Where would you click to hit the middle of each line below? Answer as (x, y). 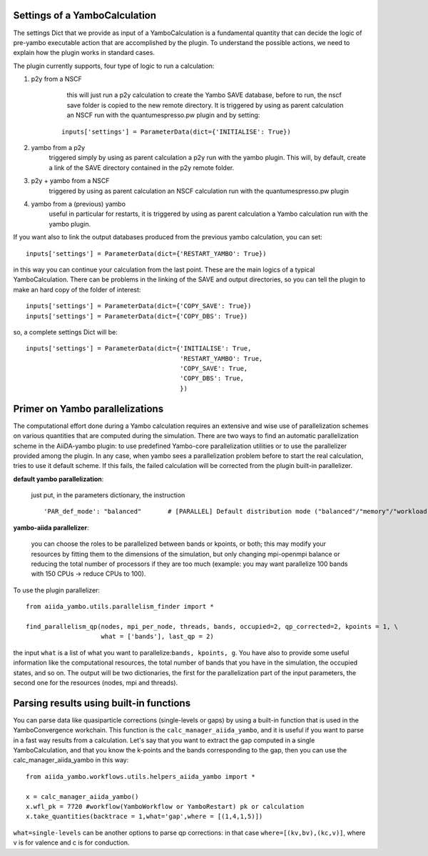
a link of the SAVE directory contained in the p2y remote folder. (142, 167)
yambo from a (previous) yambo (78, 204)
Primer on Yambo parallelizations (88, 408)
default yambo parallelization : (58, 479)
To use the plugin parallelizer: (56, 590)
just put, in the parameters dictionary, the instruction (108, 495)
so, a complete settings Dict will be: (65, 332)
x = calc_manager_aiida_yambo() (82, 796)
